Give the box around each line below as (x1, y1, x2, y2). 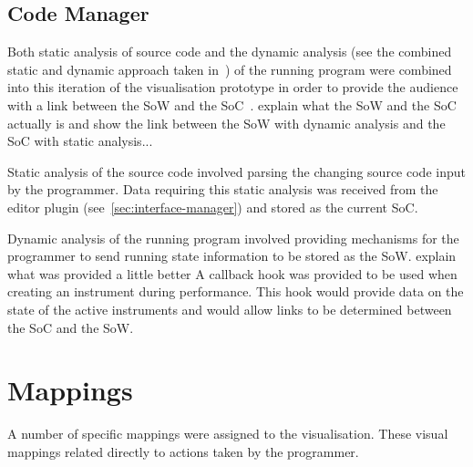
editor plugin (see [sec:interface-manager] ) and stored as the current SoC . (7, 197, 418, 216)
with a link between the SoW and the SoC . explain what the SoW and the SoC (7, 95, 457, 114)
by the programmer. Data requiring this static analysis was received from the (7, 180, 438, 199)
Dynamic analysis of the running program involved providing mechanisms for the (7, 228, 459, 247)
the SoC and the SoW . (7, 317, 134, 337)
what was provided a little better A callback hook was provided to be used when (7, 264, 458, 283)
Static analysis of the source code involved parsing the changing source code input (7, 161, 466, 181)
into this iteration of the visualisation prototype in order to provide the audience (7, 78, 458, 97)
